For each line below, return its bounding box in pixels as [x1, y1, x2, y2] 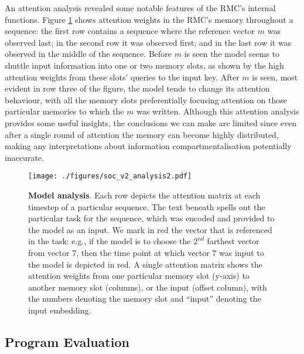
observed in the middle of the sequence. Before [5, 48, 172, 60]
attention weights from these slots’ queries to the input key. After [5, 70, 240, 83]
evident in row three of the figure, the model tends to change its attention [5, 82, 270, 95]
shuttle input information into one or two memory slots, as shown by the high [5, 59, 284, 71]
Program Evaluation [5, 332, 129, 350]
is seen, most [252, 70, 298, 83]
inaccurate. [5, 151, 44, 163]
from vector [28, 246, 70, 258]
